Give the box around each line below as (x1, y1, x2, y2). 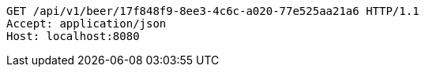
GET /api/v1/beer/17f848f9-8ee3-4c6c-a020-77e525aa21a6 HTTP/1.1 (6, 5, 419, 17)
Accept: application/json (6, 17, 167, 30)
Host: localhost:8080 (6, 30, 140, 42)
